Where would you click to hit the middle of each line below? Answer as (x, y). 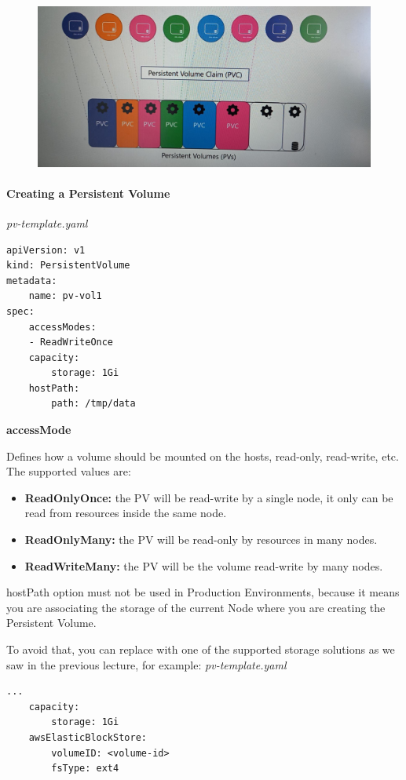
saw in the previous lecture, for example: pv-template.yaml (146, 664)
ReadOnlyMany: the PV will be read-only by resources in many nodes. (201, 539)
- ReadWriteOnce (71, 343)
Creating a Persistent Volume (88, 193)
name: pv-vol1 (65, 296)
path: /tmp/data (93, 404)
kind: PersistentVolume (68, 266)
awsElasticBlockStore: (88, 737)
